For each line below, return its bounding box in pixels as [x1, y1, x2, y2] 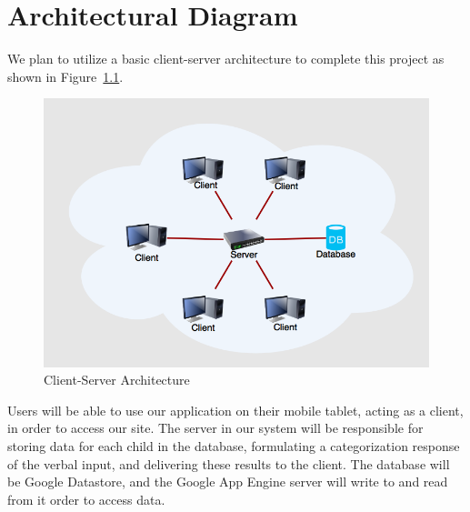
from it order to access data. [7, 489, 165, 508]
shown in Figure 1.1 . [7, 66, 124, 85]
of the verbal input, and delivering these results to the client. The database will [7, 454, 450, 473]
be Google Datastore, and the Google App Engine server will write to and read [7, 472, 448, 491]
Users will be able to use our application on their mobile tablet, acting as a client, [7, 400, 464, 419]
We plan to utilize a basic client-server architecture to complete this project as [7, 49, 445, 68]
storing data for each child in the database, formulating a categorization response [7, 436, 460, 455]
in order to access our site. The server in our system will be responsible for [7, 418, 424, 437]
